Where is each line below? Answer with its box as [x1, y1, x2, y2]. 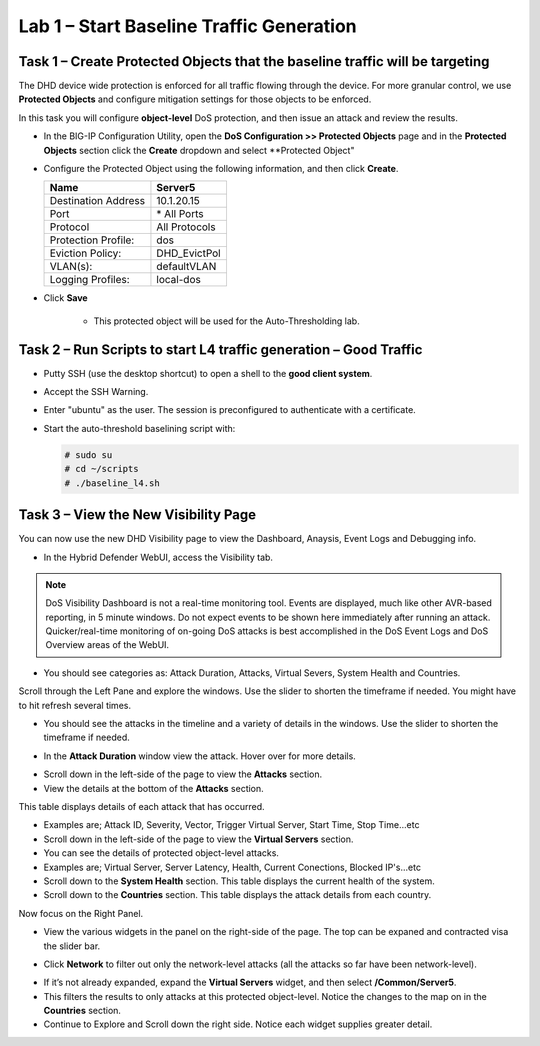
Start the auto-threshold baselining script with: [43, 422, 236, 434]
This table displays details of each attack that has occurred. [18, 801, 265, 812]
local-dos [156, 273, 202, 287]
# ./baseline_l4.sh [64, 477, 160, 489]
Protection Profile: [49, 233, 135, 247]
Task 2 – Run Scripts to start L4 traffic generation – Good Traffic [18, 341, 423, 358]
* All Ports [156, 207, 204, 221]
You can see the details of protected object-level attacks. [43, 847, 280, 859]
